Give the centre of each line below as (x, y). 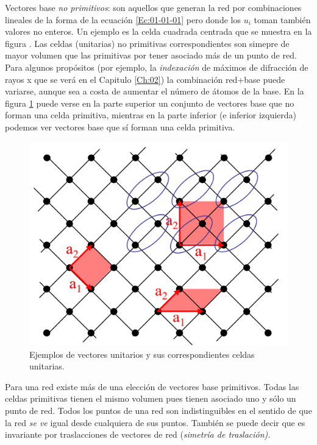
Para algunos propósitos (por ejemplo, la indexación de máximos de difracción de (157, 67)
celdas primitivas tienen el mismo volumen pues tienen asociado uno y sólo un (151, 398)
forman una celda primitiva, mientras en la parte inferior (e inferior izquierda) (151, 115)
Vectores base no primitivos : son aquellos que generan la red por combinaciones (153, 7)
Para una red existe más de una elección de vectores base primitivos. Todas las (152, 386)
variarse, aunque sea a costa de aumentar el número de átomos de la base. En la (155, 91)
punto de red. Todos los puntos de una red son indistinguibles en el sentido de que (158, 411)
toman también (282, 19)
